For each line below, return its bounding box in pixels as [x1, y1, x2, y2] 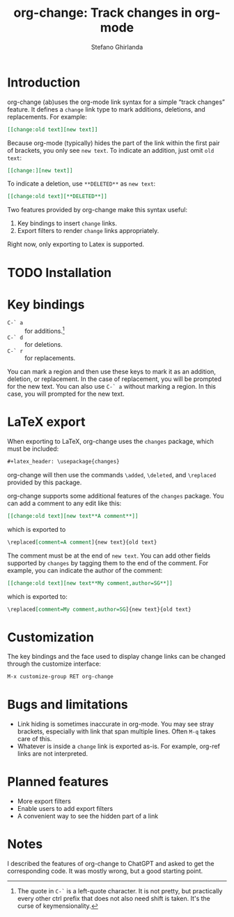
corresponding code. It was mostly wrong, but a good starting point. [7, 867, 203, 875]
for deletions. [24, 341, 63, 349]
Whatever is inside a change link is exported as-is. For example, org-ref [17, 742, 221, 751]
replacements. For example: [7, 112, 87, 121]
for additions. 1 [24, 326, 65, 336]
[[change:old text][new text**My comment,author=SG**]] [7, 579, 173, 587]
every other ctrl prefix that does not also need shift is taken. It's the [17, 895, 211, 903]
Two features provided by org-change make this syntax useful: [7, 206, 188, 214]
